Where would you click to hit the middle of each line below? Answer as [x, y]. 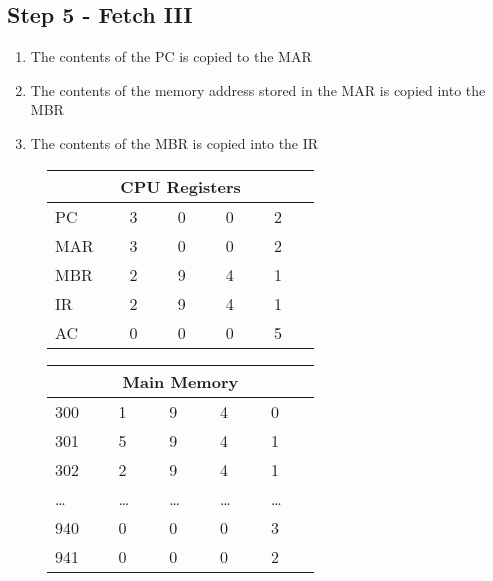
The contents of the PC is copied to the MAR [171, 56]
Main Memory [180, 381]
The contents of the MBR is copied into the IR [174, 142]
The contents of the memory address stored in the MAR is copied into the [258, 89]
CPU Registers [180, 186]
